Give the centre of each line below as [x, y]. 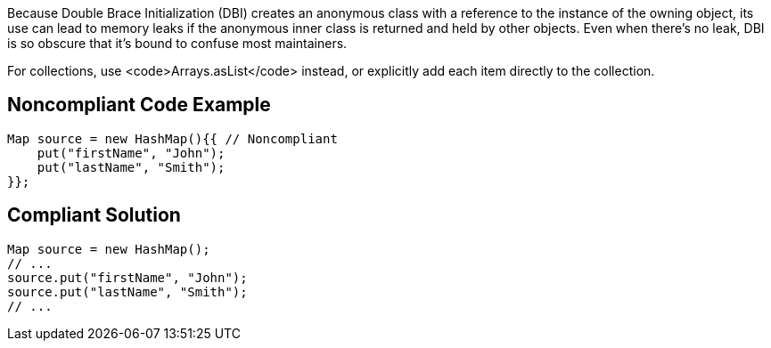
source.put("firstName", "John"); [127, 277]
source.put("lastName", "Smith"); [127, 291]
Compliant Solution [94, 215]
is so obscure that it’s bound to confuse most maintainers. [177, 43]
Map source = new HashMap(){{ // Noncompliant [172, 138]
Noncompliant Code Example [139, 105]
